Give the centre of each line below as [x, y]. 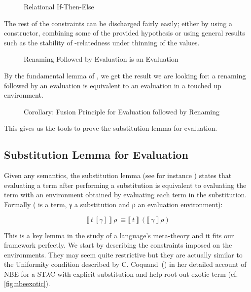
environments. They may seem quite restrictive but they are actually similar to [123, 254]
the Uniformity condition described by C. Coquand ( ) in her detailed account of [125, 264]
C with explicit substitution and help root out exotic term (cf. [144, 274]
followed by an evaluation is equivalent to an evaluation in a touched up [113, 85]
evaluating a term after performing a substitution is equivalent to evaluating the [125, 185]
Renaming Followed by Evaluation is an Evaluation [101, 59]
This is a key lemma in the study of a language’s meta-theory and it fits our [119, 235]
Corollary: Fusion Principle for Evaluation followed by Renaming [122, 111]
